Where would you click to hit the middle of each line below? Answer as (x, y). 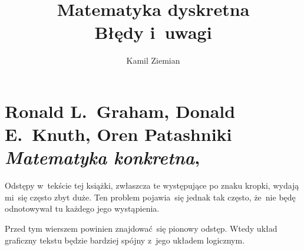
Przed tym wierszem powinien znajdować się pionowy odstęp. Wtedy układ (141, 228)
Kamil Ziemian (153, 60)
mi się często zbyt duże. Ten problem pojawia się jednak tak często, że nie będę (150, 197)
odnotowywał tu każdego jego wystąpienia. (82, 208)
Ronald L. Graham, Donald (120, 111)
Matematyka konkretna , (103, 157)
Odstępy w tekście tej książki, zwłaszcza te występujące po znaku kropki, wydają (152, 185)
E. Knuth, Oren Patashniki (118, 134)
